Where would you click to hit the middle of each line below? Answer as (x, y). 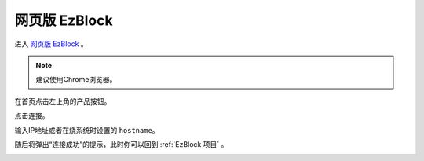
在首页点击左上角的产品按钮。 (63, 101)
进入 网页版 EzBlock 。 (51, 44)
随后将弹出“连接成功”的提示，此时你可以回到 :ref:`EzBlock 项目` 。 (121, 144)
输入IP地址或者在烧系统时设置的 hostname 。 (87, 130)
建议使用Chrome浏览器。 (76, 80)
